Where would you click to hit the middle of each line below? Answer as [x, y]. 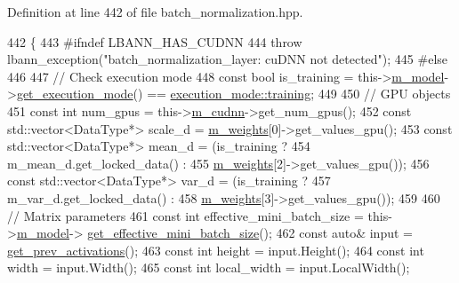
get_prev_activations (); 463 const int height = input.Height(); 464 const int [216, 250]
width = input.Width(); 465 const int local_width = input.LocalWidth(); [209, 267]
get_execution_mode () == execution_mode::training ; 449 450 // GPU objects [234, 94]
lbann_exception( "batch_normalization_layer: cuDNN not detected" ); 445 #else [228, 59]
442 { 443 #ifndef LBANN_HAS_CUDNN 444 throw [155, 41]
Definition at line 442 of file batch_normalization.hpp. [155, 12]
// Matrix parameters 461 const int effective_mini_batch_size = [185, 215]
